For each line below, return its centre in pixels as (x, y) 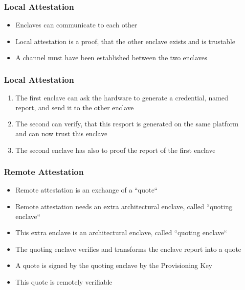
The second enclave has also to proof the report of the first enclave (115, 150)
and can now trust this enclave (61, 133)
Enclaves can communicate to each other (76, 25)
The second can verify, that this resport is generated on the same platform (127, 124)
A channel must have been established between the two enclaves (111, 58)
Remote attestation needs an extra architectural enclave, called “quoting (124, 206)
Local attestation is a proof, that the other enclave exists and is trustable (125, 41)
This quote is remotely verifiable (64, 281)
